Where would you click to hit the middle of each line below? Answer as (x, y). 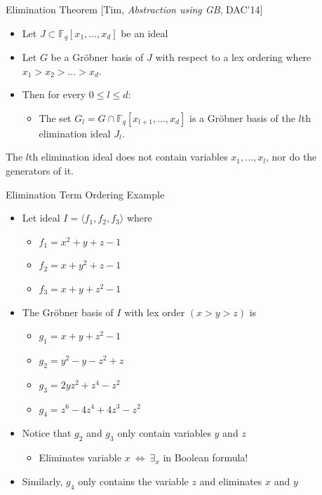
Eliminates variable (80, 457)
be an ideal (145, 33)
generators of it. (40, 171)
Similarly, (42, 481)
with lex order (155, 312)
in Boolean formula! (206, 457)
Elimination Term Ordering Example (85, 194)
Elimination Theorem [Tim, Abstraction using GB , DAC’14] (134, 9)
